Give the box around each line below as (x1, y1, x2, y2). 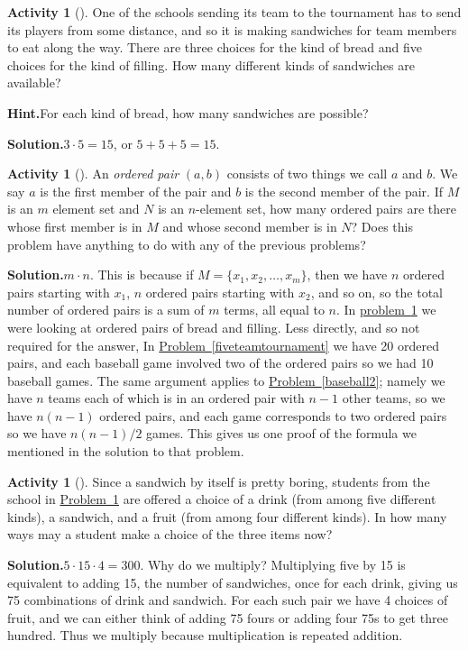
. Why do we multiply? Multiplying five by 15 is (140, 555, 406, 574)
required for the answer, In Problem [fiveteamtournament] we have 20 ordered (7, 335, 439, 354)
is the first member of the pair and (40, 181, 232, 200)
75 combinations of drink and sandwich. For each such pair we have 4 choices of (7, 590, 448, 609)
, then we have (307, 265, 388, 284)
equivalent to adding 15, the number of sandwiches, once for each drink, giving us (7, 572, 458, 591)
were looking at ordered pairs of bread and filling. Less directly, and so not (7, 317, 420, 336)
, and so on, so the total (310, 282, 443, 301)
